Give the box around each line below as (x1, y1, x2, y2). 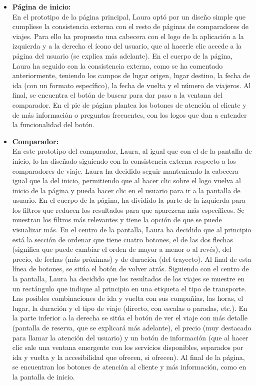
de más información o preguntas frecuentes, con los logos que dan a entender (12, 109, 247, 120)
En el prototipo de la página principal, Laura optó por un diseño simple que (12, 11, 246, 22)
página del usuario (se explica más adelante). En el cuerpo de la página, (12, 50, 233, 61)
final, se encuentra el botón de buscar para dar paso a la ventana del (12, 90, 222, 100)
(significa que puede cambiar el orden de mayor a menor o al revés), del (12, 244, 231, 254)
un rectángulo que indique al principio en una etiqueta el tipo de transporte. (12, 283, 246, 293)
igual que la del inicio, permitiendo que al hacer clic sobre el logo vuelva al (12, 175, 241, 186)
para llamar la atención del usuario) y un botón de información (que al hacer (12, 332, 248, 342)
